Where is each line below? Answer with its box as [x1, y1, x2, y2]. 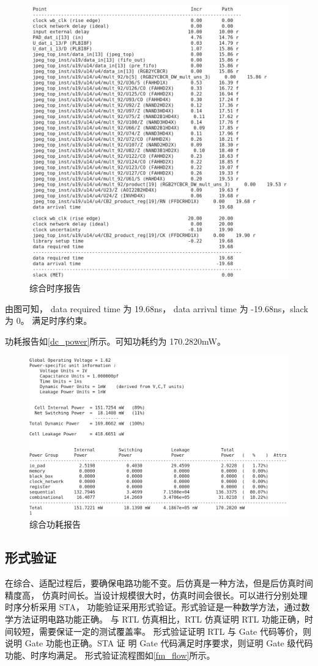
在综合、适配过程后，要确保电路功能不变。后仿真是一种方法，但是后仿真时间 [5, 577, 313, 589]
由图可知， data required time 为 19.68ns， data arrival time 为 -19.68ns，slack [5, 302, 308, 315]
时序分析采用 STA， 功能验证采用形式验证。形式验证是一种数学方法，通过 [5, 601, 301, 613]
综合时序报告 [29, 282, 81, 294]
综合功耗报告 [29, 518, 81, 531]
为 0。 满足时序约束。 [5, 314, 92, 327]
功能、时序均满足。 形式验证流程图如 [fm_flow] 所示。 [5, 648, 215, 661]
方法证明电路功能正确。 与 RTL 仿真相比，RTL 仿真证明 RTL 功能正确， [13, 612, 305, 625]
